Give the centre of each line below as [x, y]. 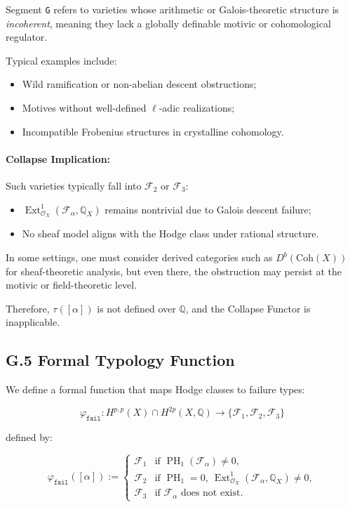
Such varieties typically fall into [74, 186]
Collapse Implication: [58, 158]
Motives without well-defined [84, 108]
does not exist [210, 493]
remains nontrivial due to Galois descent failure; [208, 209]
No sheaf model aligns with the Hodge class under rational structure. [170, 233]
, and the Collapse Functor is [248, 308]
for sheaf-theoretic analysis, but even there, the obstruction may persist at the [174, 271]
